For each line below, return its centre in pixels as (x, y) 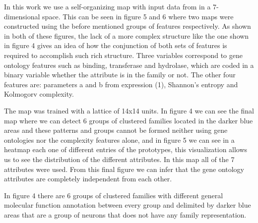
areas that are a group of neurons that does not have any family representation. (125, 214)
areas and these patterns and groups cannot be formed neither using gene (116, 130)
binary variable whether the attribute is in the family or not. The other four (120, 75)
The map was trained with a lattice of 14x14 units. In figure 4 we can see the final (129, 110)
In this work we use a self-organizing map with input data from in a (107, 6)
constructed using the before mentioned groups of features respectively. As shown (128, 26)
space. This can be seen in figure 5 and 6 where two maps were (138, 16)
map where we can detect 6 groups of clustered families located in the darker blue (129, 120)
